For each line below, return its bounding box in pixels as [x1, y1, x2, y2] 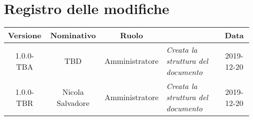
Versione [8, 30, 41, 41]
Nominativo [50, 30, 96, 41]
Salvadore [56, 97, 90, 108]
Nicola [62, 86, 84, 97]
